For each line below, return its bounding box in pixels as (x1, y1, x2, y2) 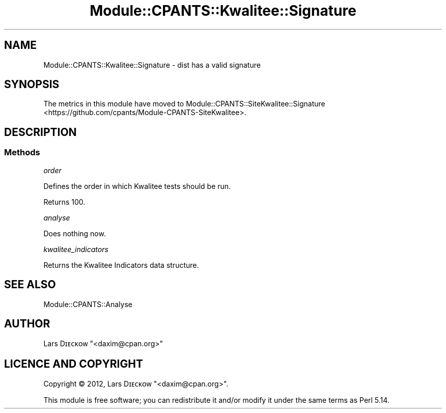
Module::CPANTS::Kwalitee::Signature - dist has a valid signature (43, 60, 261, 69)
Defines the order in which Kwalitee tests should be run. (43, 181, 231, 190)
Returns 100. (43, 197, 86, 206)
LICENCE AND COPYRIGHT (4, 357, 143, 370)
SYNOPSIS (4, 78, 60, 91)
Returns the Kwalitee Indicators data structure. (43, 260, 199, 269)
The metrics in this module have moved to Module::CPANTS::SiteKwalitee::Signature (43, 99, 325, 108)
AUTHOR (4, 317, 50, 330)
